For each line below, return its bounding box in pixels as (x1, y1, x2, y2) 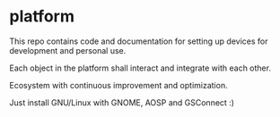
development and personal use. (9, 45, 127, 55)
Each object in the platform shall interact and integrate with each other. (9, 63, 272, 73)
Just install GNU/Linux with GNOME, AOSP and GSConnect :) (9, 96, 235, 108)
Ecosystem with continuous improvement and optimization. (9, 79, 228, 90)
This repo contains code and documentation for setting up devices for (9, 36, 268, 46)
